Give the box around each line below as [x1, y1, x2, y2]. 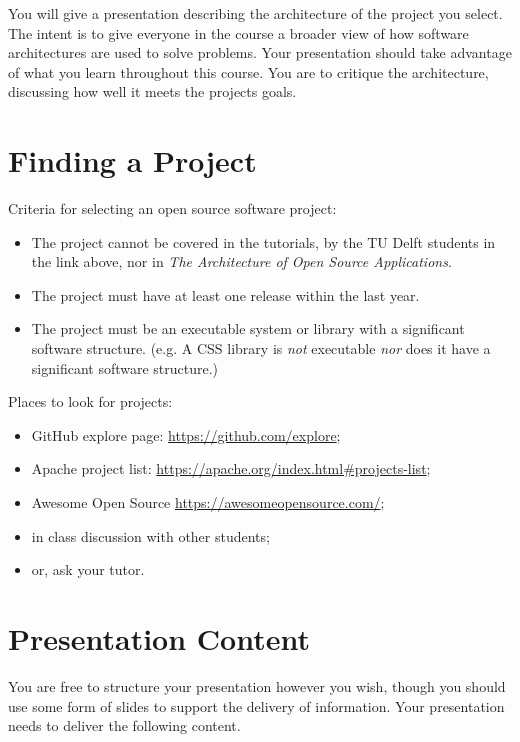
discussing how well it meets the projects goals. [8, 81, 297, 102]
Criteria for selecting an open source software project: [8, 198, 337, 219]
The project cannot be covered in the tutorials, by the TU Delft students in [31, 231, 496, 252]
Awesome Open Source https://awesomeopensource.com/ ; [31, 492, 385, 513]
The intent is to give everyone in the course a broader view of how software [8, 22, 469, 43]
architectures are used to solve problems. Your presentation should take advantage [8, 42, 512, 63]
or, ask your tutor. [31, 559, 145, 580]
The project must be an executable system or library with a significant [31, 318, 465, 339]
